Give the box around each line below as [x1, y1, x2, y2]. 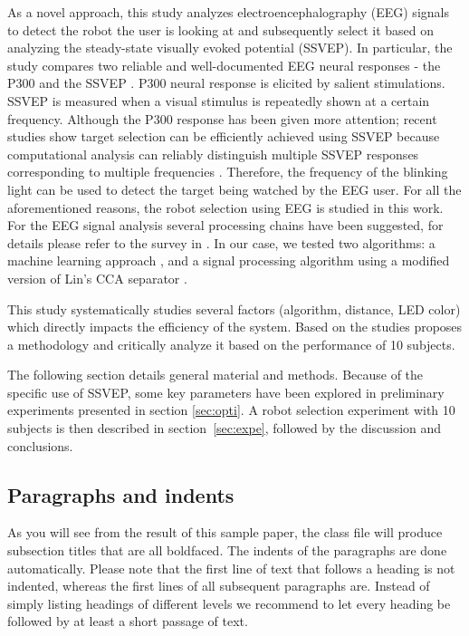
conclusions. [7, 436, 73, 455]
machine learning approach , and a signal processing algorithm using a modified [7, 251, 450, 270]
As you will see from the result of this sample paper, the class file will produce [7, 523, 443, 542]
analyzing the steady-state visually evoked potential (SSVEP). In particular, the [7, 38, 453, 57]
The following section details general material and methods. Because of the [7, 365, 424, 384]
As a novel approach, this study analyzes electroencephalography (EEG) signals [7, 3, 449, 21]
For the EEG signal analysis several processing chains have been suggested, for [7, 216, 444, 235]
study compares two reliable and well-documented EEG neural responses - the [7, 55, 441, 74]
